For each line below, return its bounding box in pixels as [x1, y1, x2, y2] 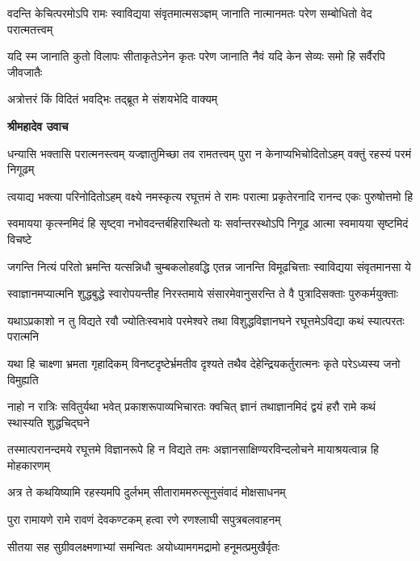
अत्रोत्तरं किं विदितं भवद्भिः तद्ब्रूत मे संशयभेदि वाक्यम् [7, 90, 218, 107]
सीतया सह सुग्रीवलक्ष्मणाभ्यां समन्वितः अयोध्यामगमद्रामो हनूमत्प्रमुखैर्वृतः [7, 538, 280, 555]
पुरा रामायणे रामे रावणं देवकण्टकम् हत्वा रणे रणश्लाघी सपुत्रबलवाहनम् [7, 511, 281, 528]
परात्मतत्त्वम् [7, 20, 53, 37]
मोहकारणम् [7, 456, 50, 473]
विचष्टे [7, 230, 32, 247]
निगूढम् [7, 161, 35, 178]
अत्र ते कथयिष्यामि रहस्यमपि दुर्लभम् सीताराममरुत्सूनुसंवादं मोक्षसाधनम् [7, 484, 286, 500]
